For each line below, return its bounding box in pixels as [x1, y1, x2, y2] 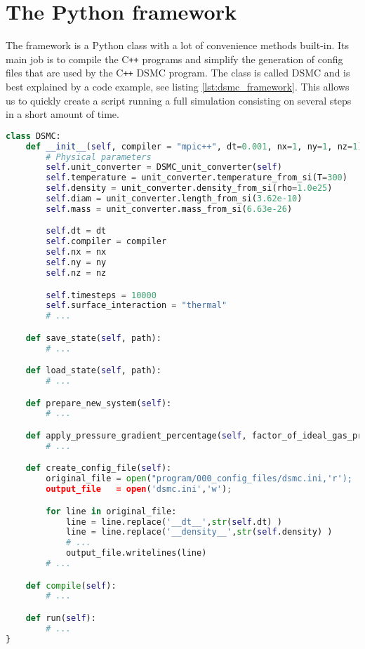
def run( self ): [25, 613, 96, 623]
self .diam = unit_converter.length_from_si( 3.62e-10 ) [46, 194, 303, 204]
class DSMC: [6, 131, 61, 141]
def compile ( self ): [25, 580, 117, 591]
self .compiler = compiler [46, 236, 167, 247]
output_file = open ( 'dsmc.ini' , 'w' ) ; [46, 484, 232, 495]
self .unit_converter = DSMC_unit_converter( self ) [46, 162, 282, 173]
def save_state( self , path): [25, 333, 161, 343]
